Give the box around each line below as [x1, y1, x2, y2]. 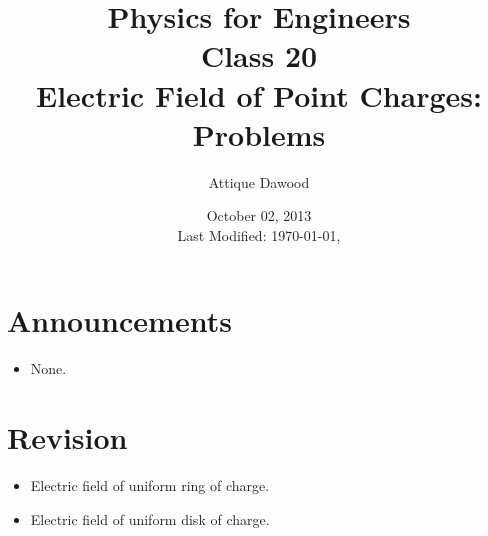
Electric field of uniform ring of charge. [30, 475, 270, 496]
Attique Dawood [208, 171, 310, 192]
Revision [7, 417, 128, 458]
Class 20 [200, 35, 318, 76]
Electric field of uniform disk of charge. [30, 508, 270, 529]
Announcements [7, 300, 232, 341]
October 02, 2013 [206, 205, 312, 226]
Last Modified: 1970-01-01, [177, 224, 341, 245]
